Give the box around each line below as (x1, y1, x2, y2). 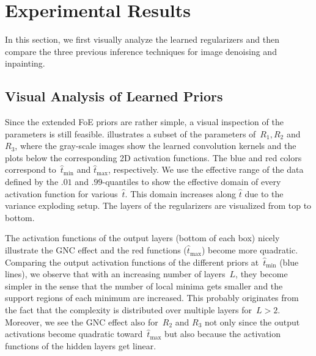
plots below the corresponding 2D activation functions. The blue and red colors (5, 151, 302, 164)
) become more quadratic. (201, 244, 298, 256)
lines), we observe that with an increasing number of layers (5, 267, 226, 280)
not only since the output (204, 315, 300, 328)
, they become (235, 267, 288, 280)
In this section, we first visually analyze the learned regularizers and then (5, 33, 279, 46)
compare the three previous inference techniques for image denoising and (5, 45, 277, 57)
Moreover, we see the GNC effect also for (5, 315, 158, 328)
